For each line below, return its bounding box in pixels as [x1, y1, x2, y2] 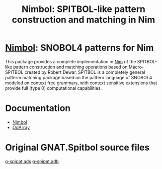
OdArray [12, 124, 30, 130]
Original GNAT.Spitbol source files [5, 142, 150, 153]
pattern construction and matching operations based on [13, 64, 128, 70]
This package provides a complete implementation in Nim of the [5, 58, 136, 64]
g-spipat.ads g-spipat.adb [5, 158, 59, 164]
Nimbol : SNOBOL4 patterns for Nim [5, 42, 154, 53]
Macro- [128, 64, 144, 70]
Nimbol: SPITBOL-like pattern [21, 3, 146, 15]
